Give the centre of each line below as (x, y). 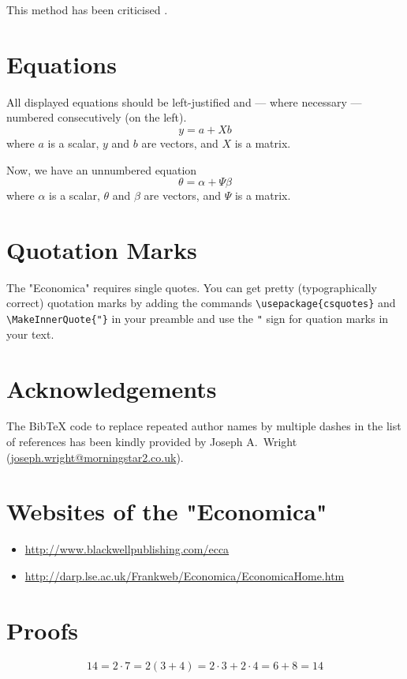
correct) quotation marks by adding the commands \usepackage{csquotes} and (201, 303)
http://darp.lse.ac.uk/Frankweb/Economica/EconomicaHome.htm (185, 575)
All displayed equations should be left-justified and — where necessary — (184, 101)
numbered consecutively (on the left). (97, 117)
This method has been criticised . (87, 9)
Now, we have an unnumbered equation (102, 169)
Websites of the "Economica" (167, 511)
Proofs (42, 630)
